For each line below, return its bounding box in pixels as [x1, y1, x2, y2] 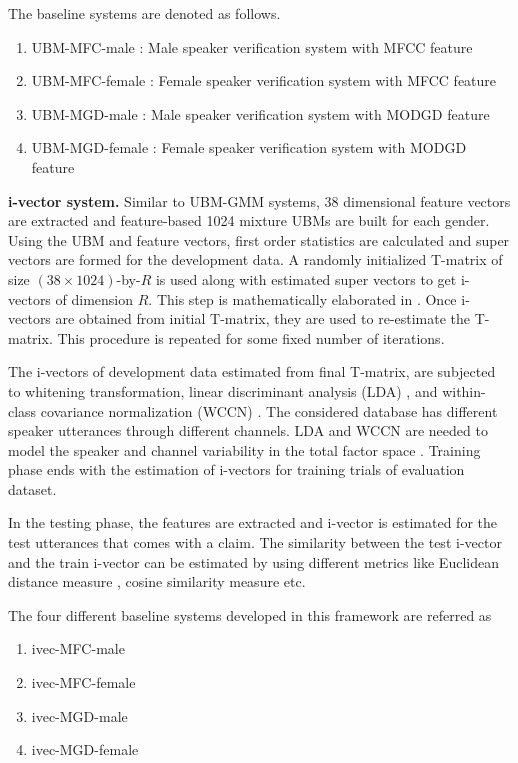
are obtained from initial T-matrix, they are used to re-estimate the [55, 308, 471, 329]
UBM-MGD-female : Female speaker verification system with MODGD [31, 137, 467, 158]
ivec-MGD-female [31, 739, 139, 760]
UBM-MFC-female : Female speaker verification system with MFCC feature [31, 70, 497, 91]
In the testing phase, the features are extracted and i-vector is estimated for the [8, 512, 497, 533]
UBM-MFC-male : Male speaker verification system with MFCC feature [31, 36, 473, 57]
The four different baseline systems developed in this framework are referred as [8, 604, 492, 625]
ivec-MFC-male [31, 638, 125, 659]
